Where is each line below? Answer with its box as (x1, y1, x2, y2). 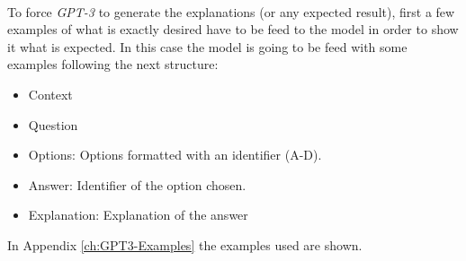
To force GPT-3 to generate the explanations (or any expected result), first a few (7, 2, 455, 21)
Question (28, 115, 78, 134)
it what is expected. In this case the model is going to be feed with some (7, 37, 408, 56)
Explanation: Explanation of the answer (28, 205, 248, 224)
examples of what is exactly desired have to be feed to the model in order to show (7, 20, 459, 39)
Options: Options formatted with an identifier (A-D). (28, 145, 322, 164)
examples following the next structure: (7, 55, 219, 74)
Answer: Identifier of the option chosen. (28, 175, 246, 194)
